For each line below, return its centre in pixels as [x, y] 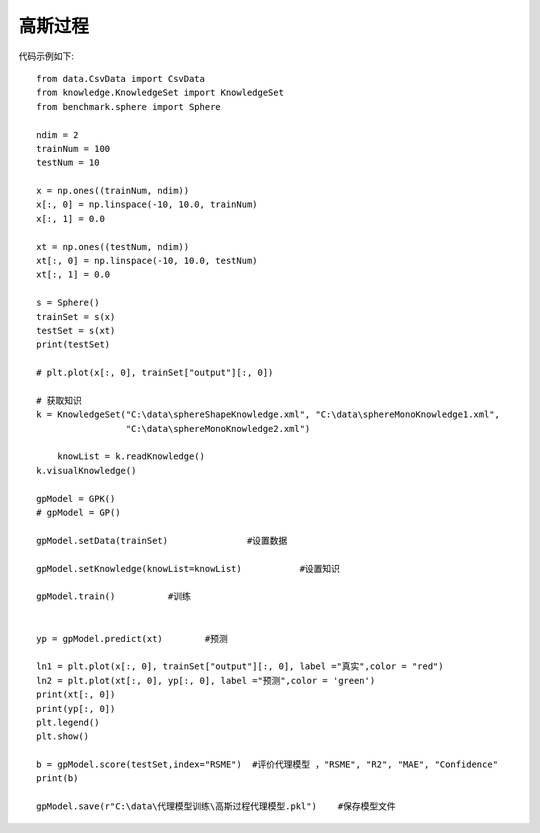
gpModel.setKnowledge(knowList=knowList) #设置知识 [188, 568]
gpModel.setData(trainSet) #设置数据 [162, 540]
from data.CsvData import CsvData [120, 78]
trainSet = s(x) [76, 316]
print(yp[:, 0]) [76, 708]
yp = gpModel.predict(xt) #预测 [132, 638]
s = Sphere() [68, 303]
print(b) [57, 778]
